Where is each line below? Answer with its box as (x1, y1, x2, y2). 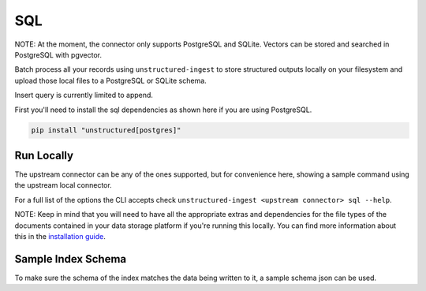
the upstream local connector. (14, 181, 112, 190)
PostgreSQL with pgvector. (14, 50, 103, 59)
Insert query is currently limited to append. (14, 91, 154, 100)
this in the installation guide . (14, 231, 106, 241)
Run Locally (14, 148, 74, 162)
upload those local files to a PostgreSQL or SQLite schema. (14, 76, 207, 85)
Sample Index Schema (14, 252, 127, 266)
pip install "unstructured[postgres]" (31, 126, 181, 135)
